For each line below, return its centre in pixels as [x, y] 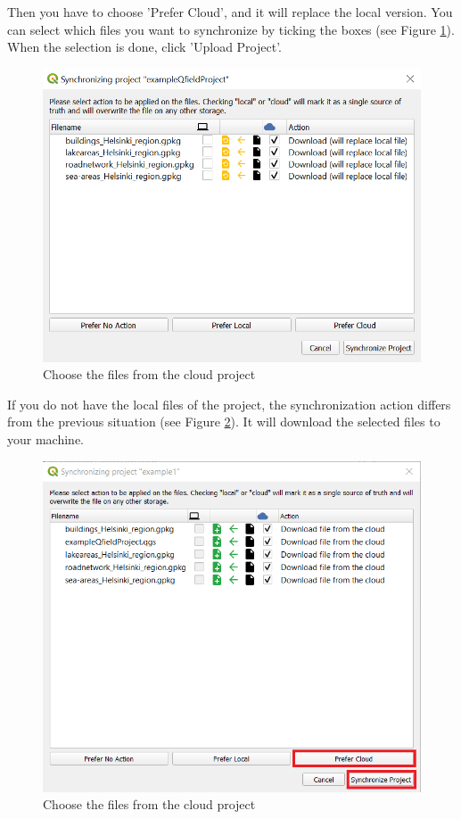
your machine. [45, 438]
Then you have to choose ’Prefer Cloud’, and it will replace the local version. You [230, 12]
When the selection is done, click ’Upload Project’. [144, 47]
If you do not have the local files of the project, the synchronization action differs [229, 404]
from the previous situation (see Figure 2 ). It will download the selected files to [224, 422]
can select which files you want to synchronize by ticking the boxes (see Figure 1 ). [231, 29]
